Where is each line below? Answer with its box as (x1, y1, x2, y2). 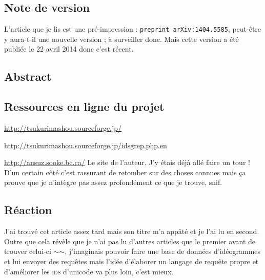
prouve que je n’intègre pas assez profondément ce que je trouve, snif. (4, 177, 222, 188)
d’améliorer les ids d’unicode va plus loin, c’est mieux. (4, 266, 174, 276)
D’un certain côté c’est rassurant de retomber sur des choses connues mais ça (4, 167, 246, 177)
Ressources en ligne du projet (4, 99, 165, 114)
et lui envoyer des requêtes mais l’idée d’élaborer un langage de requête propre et (4, 255, 259, 266)
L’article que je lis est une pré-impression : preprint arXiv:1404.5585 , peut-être (4, 24, 261, 34)
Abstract (4, 68, 52, 84)
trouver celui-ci (4, 246, 51, 256)
